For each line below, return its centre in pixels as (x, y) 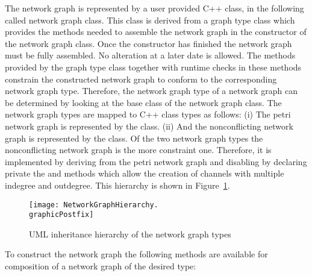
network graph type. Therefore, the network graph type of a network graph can (151, 91)
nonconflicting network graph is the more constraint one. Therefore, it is (138, 150)
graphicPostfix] (61, 215)
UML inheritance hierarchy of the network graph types (130, 234)
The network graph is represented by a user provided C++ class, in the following (154, 8)
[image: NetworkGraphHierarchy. (94, 205)
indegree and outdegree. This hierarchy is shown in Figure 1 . (117, 185)
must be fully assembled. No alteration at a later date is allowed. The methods (150, 55)
